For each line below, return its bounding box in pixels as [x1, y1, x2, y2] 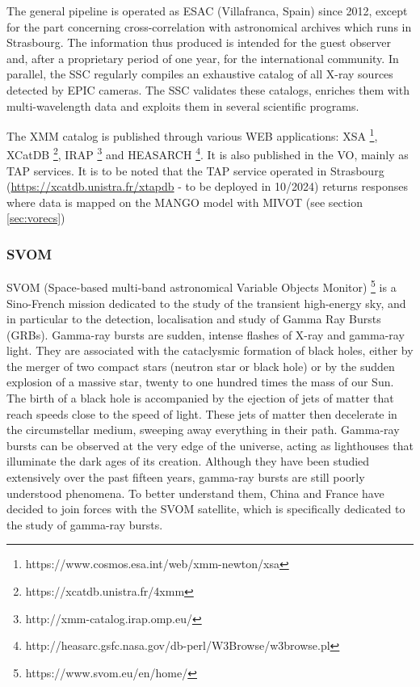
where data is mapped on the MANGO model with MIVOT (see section [6, 193, 363, 210]
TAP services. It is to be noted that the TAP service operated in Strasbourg [6, 162, 384, 179]
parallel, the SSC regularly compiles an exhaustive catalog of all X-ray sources [6, 65, 393, 82]
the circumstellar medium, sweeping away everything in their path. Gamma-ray [6, 421, 400, 438]
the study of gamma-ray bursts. [6, 516, 163, 533]
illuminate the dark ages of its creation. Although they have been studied [6, 453, 370, 470]
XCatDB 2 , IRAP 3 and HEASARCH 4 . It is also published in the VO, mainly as [6, 144, 409, 163]
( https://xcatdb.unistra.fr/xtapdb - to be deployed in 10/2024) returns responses [6, 178, 408, 195]
